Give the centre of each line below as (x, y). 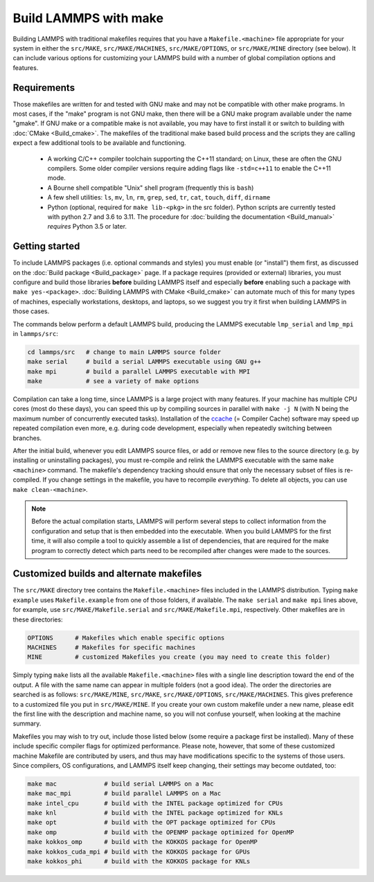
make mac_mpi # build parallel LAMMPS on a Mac (124, 794)
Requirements (44, 88)
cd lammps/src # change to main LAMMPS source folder (124, 352)
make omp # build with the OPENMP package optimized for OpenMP (161, 832)
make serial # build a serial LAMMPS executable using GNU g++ (144, 362)
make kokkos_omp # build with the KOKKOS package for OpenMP (142, 842)
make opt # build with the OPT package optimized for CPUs (152, 822)
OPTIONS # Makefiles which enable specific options (126, 638)
